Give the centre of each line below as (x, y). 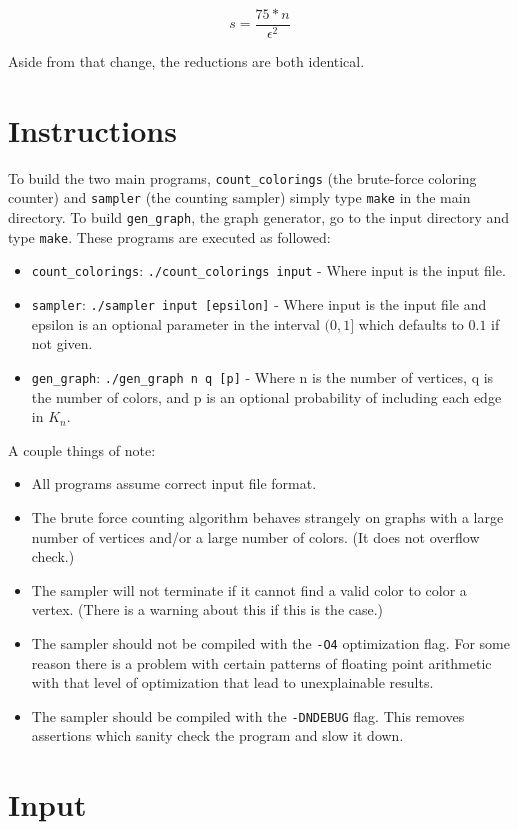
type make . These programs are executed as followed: (169, 236)
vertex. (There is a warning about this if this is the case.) (207, 609)
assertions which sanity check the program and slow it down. (217, 735)
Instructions (92, 129)
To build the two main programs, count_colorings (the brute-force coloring (242, 177)
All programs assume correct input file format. (174, 483)
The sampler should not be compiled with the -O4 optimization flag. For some (270, 642)
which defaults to (411, 323)
